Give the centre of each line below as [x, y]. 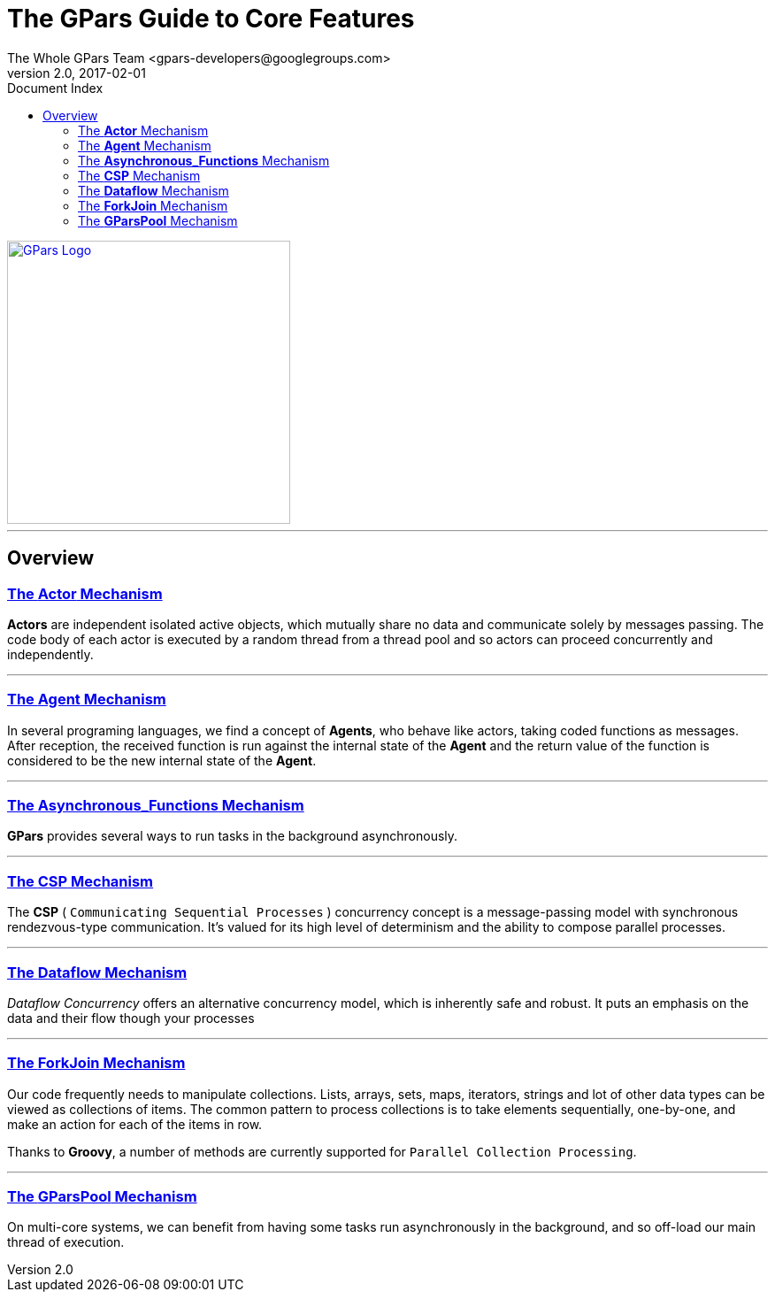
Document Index [55, 88]
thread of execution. [66, 1242]
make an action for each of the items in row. [135, 1124]
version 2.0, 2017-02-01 [77, 73]
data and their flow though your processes [131, 1018]
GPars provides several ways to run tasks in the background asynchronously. [233, 836]
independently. [50, 654]
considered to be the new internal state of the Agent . [162, 760]
